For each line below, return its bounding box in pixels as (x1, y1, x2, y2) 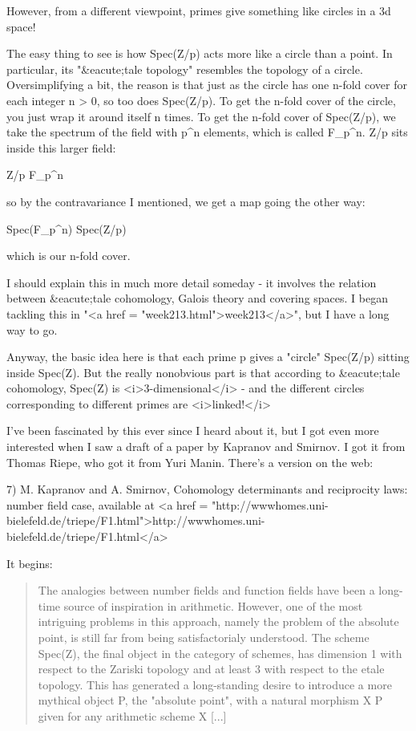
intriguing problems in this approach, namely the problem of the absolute (38, 613, 399, 630)
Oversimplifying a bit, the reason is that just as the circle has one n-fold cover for (6, 76, 407, 93)
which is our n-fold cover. (6, 247, 131, 264)
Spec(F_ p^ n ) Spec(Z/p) (6, 220, 127, 237)
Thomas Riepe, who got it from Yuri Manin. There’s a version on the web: (6, 453, 374, 470)
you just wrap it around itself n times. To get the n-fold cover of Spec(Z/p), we (6, 108, 396, 124)
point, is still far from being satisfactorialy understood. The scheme (38, 629, 370, 645)
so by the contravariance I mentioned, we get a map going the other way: (6, 193, 366, 209)
